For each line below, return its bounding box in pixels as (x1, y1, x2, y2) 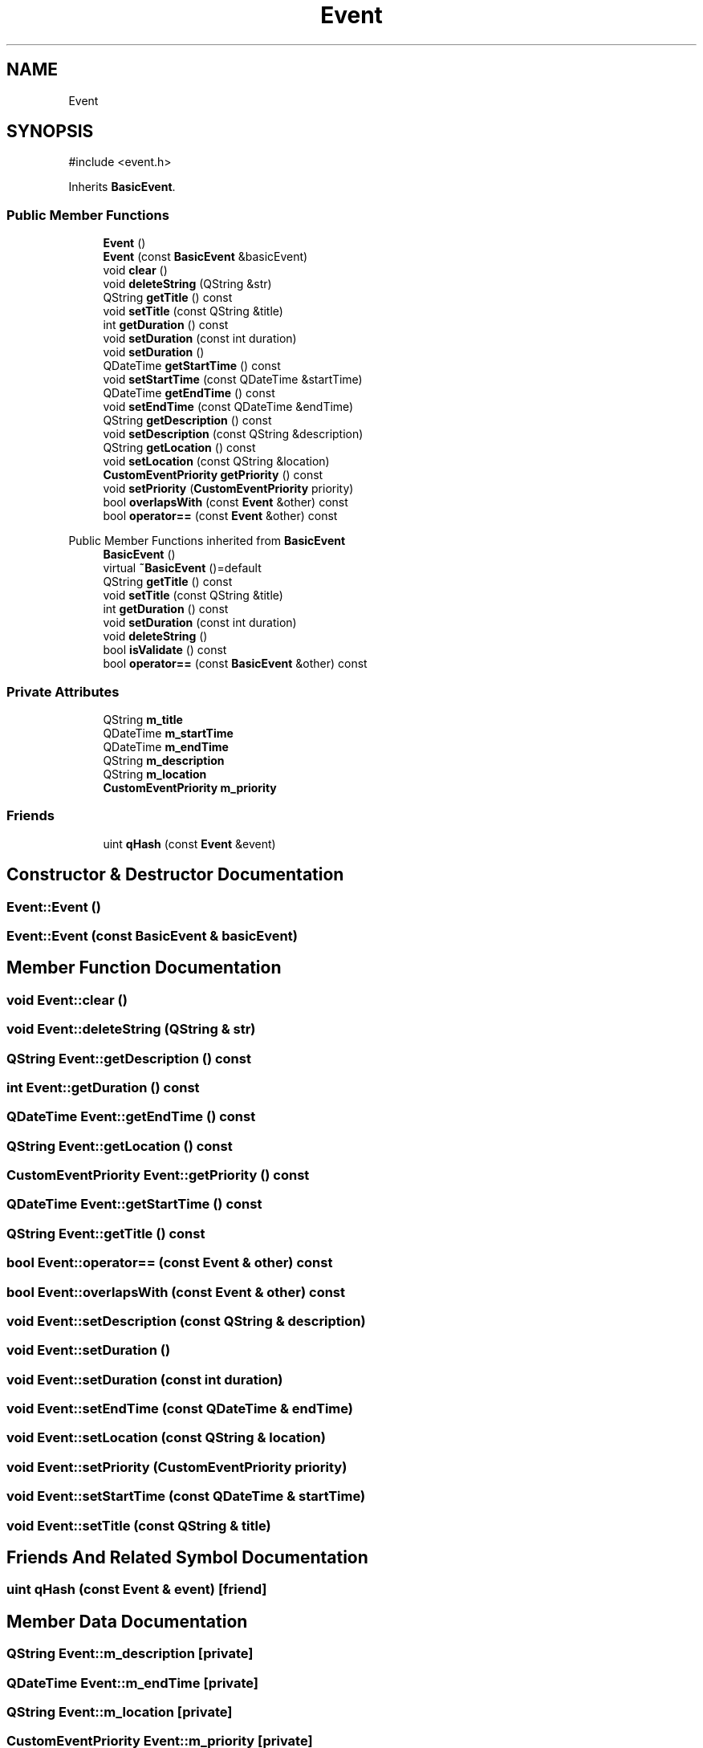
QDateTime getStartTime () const (103, 359, 281, 373)
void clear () (103, 263, 168, 278)
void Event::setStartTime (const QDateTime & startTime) (6, 1488, 366, 1505)
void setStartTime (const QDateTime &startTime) (103, 372, 363, 387)
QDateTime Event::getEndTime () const (6, 1108, 256, 1125)
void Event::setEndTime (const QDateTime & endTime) (6, 1400, 354, 1417)
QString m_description (103, 753, 225, 767)
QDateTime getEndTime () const (103, 386, 275, 400)
